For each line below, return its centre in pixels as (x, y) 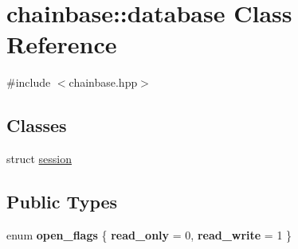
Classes (37, 125)
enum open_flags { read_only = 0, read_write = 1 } (149, 234)
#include (29, 82)
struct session (39, 159)
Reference (62, 44)
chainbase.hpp (103, 82)
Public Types (62, 202)
